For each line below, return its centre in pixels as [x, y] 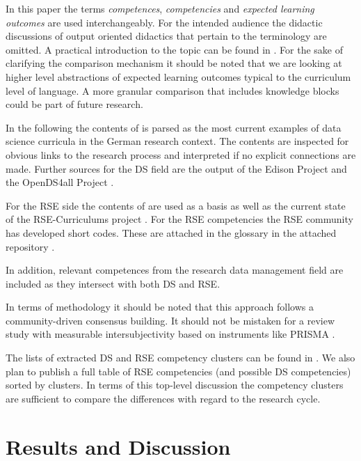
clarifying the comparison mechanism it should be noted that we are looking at [174, 63]
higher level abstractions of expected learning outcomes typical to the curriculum [178, 76]
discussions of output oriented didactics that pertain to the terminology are [166, 36]
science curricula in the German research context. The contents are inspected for [177, 141]
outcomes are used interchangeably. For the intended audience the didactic [164, 22]
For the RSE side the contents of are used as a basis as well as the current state [176, 205]
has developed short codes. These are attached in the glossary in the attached [171, 232]
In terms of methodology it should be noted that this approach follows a [160, 307]
